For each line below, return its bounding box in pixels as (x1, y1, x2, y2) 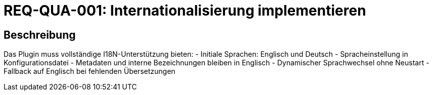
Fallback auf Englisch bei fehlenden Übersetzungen (4, 67, 176, 76)
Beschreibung (4, 28, 76, 41)
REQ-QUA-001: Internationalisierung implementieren (4, 2, 366, 19)
